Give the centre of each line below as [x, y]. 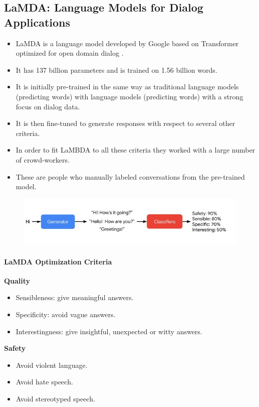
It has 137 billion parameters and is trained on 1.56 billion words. [116, 70]
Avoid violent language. [52, 365]
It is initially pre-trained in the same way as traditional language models [127, 87]
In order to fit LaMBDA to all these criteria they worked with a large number [136, 150]
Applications [37, 22]
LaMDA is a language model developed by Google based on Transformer [127, 43]
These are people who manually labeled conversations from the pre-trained [130, 176]
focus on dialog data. [48, 106]
